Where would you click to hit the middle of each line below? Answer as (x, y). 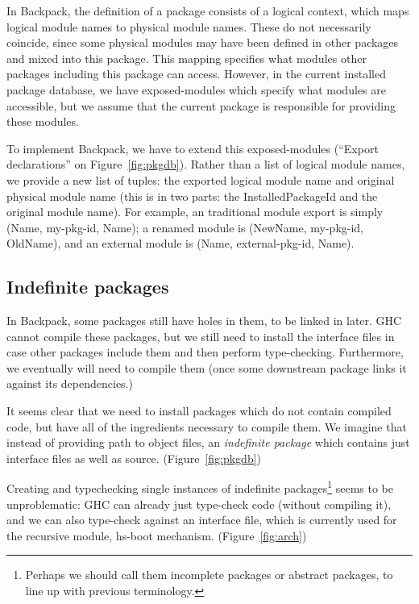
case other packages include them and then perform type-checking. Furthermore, (205, 352)
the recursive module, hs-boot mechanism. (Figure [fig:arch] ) (157, 535)
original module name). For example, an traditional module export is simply (195, 212)
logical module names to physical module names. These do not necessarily (189, 26)
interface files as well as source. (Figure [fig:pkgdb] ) (134, 458)
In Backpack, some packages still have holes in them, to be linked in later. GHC (204, 321)
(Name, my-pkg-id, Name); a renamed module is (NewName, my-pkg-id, (185, 227)
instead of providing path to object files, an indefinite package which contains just (208, 442)
